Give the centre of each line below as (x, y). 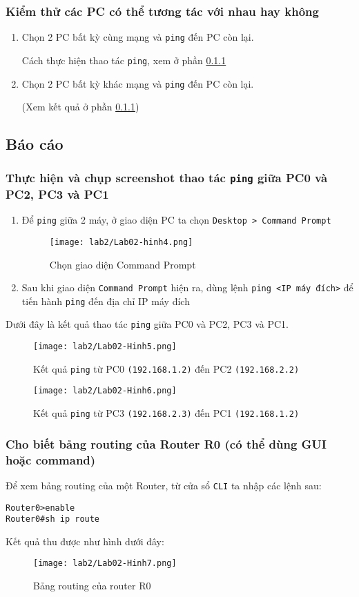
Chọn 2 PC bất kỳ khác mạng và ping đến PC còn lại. (138, 83)
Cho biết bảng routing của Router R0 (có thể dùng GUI (166, 443)
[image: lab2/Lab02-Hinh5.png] (105, 347)
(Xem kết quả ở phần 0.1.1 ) (80, 107)
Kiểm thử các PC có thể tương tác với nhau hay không (162, 11)
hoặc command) (51, 459)
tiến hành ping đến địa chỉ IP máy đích (106, 301)
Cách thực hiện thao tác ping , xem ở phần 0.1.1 (124, 60)
